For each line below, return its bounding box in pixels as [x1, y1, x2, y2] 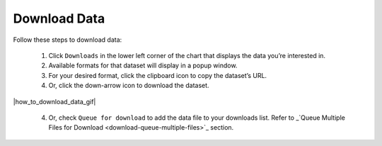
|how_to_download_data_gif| [13, 97, 96, 106]
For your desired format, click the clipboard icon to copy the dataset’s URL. [48, 71, 267, 79]
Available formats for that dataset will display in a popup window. [48, 61, 238, 70]
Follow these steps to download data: [13, 35, 122, 44]
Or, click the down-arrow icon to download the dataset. [48, 82, 209, 90]
